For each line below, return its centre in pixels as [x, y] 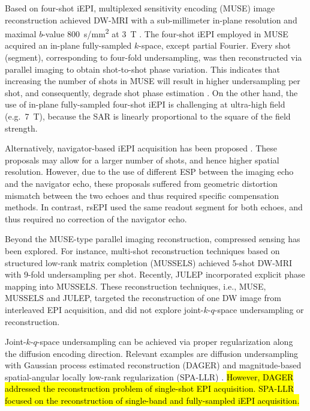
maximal [21, 33]
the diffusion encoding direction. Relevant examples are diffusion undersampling [152, 353]
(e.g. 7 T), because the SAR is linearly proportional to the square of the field [148, 116]
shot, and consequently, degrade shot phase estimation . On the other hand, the [151, 92]
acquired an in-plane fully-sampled [68, 45]
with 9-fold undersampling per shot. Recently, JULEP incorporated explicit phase [155, 274]
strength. [21, 128]
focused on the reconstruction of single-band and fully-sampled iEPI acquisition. [152, 400]
